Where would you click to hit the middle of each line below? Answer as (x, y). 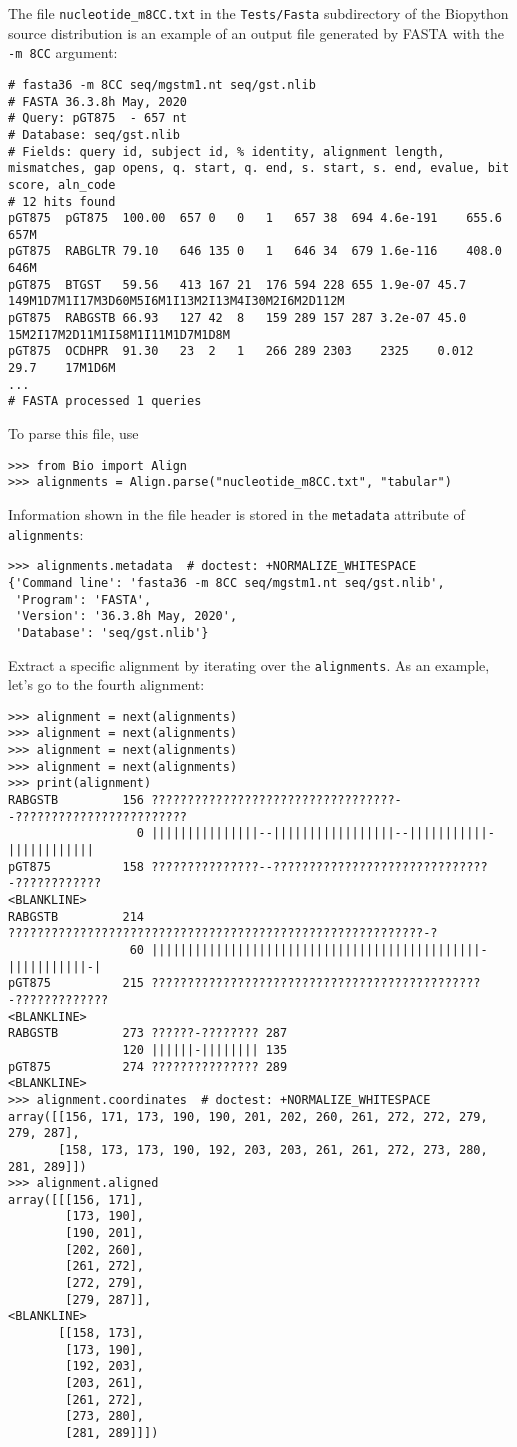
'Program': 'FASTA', (83, 599)
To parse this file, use (73, 433)
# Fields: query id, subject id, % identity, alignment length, (226, 151)
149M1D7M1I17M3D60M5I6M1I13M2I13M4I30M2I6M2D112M (176, 301)
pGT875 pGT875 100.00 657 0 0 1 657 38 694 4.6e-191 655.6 (255, 218)
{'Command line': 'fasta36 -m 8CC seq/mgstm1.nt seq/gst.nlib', (226, 582)
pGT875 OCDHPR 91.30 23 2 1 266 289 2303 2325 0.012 (241, 351)
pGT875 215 (76, 983)
